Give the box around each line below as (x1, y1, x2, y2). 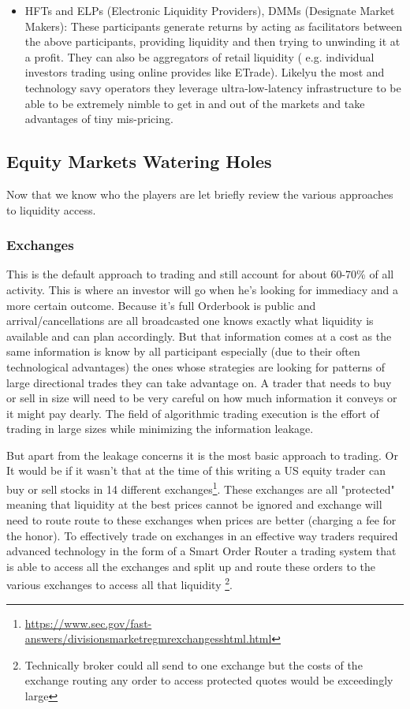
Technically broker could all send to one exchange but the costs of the (24, 656, 363, 673)
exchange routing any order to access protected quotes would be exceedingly (24, 672, 393, 688)
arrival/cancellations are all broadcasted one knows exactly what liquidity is (6, 312, 374, 329)
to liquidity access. (6, 201, 96, 218)
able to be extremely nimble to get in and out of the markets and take (24, 95, 365, 111)
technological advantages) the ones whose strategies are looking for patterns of (6, 358, 386, 375)
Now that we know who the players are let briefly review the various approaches (6, 185, 393, 202)
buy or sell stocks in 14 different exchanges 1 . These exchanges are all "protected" (6, 479, 395, 497)
